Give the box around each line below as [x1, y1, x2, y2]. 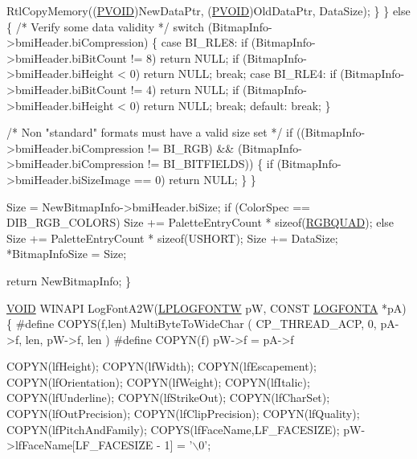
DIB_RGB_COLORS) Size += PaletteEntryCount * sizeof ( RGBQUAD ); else [6, 214, 395, 231]
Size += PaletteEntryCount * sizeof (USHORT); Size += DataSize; [6, 229, 338, 246]
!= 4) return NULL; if [130, 80, 239, 97]
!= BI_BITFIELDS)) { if [147, 155, 273, 172]
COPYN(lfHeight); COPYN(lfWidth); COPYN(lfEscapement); [6, 358, 317, 375]
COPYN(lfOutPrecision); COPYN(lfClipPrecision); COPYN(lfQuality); [6, 405, 360, 422]
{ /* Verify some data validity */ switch [6, 18, 204, 35]
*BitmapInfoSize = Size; [6, 245, 127, 262]
